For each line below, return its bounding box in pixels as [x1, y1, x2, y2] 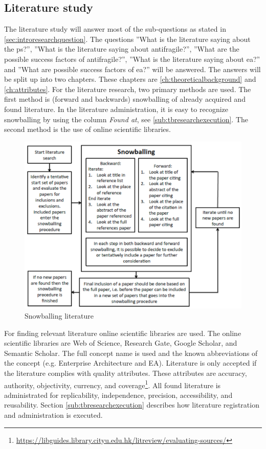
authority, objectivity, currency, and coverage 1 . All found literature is [4, 378, 221, 390]
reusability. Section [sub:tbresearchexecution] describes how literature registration [4, 399, 259, 410]
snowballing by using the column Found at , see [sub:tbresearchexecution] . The [4, 114, 249, 124]
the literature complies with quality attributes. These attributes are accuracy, [4, 367, 247, 378]
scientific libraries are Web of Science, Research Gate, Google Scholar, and [4, 338, 237, 348]
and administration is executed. [4, 410, 103, 420]
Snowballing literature [25, 310, 94, 321]
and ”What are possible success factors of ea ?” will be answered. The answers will [4, 63, 261, 74]
